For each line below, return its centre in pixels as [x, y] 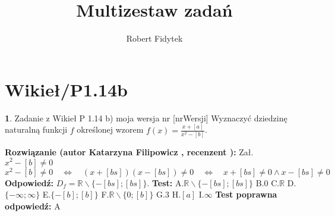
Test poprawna [246, 194]
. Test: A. [165, 182]
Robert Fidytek [154, 38]
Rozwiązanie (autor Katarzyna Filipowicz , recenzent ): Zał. [129, 151]
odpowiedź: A [33, 206]
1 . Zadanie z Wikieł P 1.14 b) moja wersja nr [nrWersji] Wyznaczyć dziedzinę [146, 118]
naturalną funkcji [36, 129]
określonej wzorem [110, 129]
